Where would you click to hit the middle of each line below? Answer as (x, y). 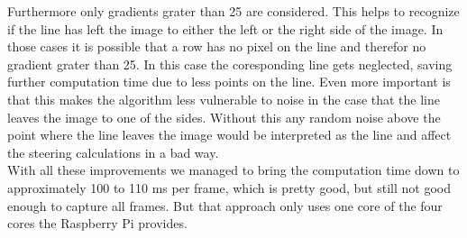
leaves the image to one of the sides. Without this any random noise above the (224, 117)
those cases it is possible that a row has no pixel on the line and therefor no (217, 46)
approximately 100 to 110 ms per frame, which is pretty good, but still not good (229, 187)
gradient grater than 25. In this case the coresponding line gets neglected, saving (230, 64)
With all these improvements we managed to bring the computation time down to (233, 170)
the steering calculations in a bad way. (113, 152)
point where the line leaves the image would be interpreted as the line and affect (229, 135)
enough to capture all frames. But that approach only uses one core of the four (225, 205)
